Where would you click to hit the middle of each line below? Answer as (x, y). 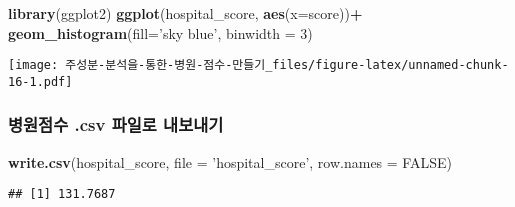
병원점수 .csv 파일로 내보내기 (116, 124)
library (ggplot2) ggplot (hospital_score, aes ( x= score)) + (185, 13)
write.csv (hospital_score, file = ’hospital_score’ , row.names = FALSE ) (230, 161)
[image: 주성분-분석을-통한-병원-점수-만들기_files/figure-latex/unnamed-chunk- (258, 65)
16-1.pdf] (40, 81)
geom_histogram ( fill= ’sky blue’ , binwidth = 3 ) (160, 32)
